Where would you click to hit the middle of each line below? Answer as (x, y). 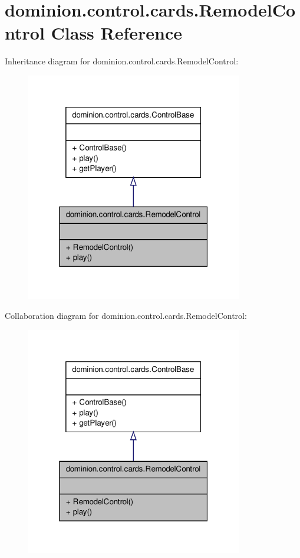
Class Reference (117, 33)
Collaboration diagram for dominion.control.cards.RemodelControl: (126, 315)
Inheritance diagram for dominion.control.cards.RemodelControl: (122, 61)
